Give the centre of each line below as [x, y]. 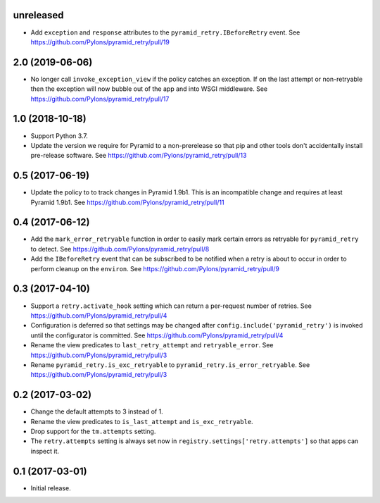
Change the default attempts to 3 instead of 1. [97, 411]
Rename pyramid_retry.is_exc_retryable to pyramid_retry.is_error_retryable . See [170, 365]
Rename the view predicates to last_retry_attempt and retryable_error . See [152, 345]
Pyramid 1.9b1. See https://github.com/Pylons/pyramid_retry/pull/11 [127, 202]
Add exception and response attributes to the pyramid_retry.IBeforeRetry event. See [165, 32]
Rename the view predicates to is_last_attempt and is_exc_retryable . [142, 421]
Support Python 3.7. [59, 136]
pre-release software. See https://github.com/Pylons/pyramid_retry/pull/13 [139, 156]
